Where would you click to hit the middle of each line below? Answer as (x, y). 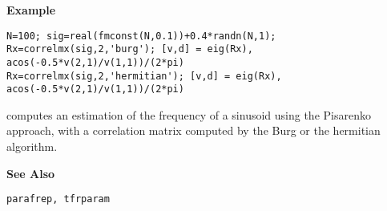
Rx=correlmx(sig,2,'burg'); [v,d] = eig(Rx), (130, 49)
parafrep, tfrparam (58, 199)
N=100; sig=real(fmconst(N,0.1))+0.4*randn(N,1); (141, 36)
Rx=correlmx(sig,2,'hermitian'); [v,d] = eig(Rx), (144, 76)
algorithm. (32, 146)
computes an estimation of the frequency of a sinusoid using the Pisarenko (189, 114)
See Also (31, 173)
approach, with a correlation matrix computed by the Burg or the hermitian (193, 130)
